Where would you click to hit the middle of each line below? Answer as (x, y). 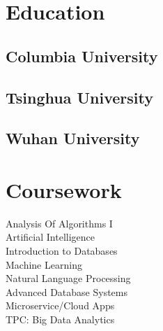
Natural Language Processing (68, 278)
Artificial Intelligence (50, 237)
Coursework (64, 189)
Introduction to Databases (62, 251)
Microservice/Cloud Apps (60, 305)
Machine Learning (44, 264)
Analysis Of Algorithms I (59, 223)
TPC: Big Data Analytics (60, 319)
